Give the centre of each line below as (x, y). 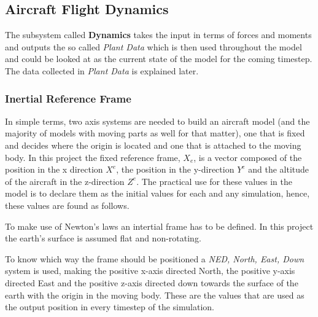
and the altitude (279, 169)
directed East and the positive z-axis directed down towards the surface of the (152, 282)
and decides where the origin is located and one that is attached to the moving (153, 145)
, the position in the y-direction (175, 169)
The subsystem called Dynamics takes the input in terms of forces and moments (158, 35)
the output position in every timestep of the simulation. (110, 307)
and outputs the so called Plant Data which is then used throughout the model (153, 46)
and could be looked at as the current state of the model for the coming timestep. (159, 59)
